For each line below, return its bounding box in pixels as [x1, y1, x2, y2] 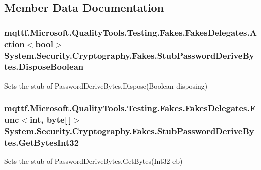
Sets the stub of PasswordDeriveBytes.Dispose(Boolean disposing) [4, 80, 208, 91]
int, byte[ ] [29, 113, 71, 126]
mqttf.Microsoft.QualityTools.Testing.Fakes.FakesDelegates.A [4, 26, 257, 38]
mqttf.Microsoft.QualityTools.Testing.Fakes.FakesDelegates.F [4, 102, 256, 114]
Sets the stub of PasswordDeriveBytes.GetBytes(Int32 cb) [4, 156, 183, 166]
